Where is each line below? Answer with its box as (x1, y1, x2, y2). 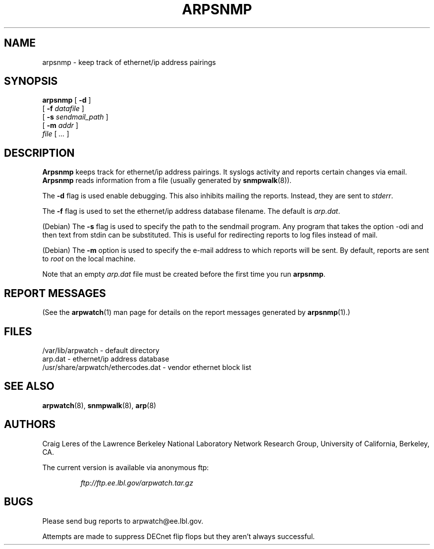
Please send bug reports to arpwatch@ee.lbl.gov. (42, 516, 204, 525)
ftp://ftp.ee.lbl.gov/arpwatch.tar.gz (80, 478, 193, 487)
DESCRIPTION (4, 146, 75, 159)
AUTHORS (4, 418, 56, 431)
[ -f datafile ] (42, 104, 84, 113)
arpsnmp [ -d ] (42, 96, 91, 105)
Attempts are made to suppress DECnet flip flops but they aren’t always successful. (42, 532, 315, 541)
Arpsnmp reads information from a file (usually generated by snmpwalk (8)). (42, 176, 292, 185)
